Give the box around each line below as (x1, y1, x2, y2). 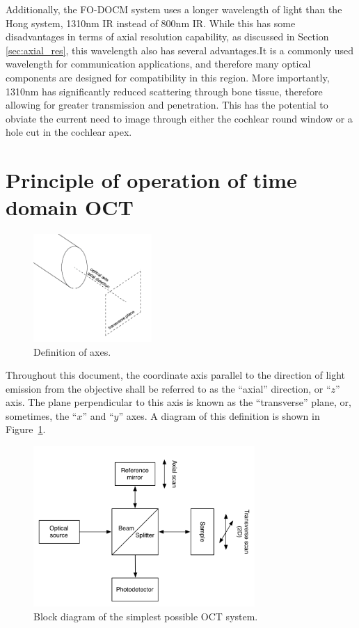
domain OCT (6, 193, 134, 221)
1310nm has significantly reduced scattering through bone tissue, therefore (6, 84, 323, 98)
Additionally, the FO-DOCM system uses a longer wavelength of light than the (6, 2, 342, 16)
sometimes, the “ (6, 408, 77, 423)
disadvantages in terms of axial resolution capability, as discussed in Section (6, 29, 329, 44)
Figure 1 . (6, 422, 46, 437)
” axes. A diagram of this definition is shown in (118, 408, 320, 423)
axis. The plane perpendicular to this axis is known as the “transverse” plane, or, (6, 395, 351, 409)
